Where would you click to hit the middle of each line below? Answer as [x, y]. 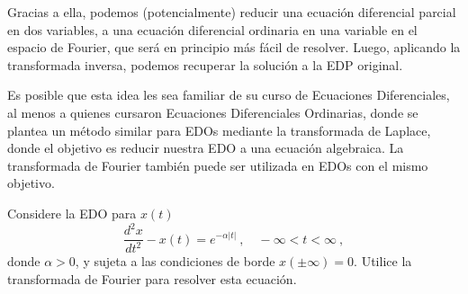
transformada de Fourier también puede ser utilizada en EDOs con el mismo [218, 165]
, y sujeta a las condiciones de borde [175, 261]
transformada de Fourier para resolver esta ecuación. [152, 279]
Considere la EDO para [72, 213]
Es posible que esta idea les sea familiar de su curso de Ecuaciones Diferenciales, [229, 95]
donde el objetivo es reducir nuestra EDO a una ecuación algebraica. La [206, 148]
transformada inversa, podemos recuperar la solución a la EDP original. [205, 64]
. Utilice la [383, 261]
